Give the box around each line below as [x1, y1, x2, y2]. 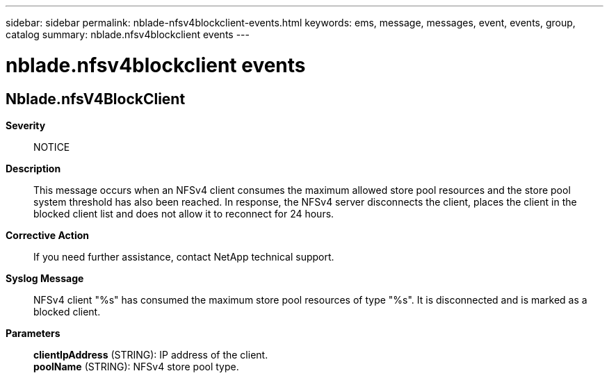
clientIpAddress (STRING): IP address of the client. [33, 348, 268, 361]
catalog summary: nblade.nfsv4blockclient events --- [6, 28, 250, 40]
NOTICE [33, 140, 70, 153]
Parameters [6, 327, 60, 339]
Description [6, 162, 61, 174]
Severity [6, 119, 46, 131]
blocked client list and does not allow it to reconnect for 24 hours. [33, 207, 334, 220]
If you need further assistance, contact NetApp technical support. [33, 250, 334, 263]
